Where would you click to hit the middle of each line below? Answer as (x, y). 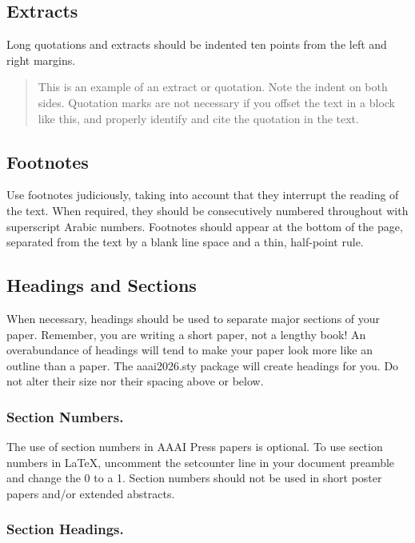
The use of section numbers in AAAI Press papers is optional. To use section (195, 447)
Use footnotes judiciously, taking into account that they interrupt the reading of (203, 195)
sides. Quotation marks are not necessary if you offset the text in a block (217, 102)
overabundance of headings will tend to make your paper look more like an (190, 350)
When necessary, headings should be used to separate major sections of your (194, 318)
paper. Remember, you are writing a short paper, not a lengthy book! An (186, 334)
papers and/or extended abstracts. (91, 493)
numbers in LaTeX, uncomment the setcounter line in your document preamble (201, 462)
